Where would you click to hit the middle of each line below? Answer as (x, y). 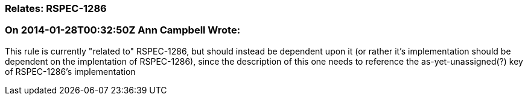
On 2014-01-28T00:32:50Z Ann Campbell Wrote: (123, 30)
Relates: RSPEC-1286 (56, 8)
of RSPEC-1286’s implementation (70, 71)
